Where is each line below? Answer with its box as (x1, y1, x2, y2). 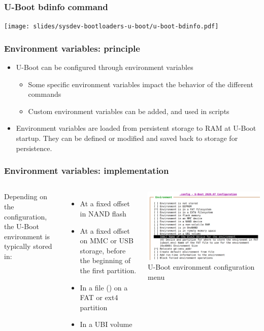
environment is (4, 231, 50, 241)
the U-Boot (4, 221, 40, 232)
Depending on (4, 191, 47, 202)
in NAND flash (80, 208, 126, 219)
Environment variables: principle (4, 42, 140, 54)
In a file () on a (80, 282, 128, 292)
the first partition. (80, 265, 137, 276)
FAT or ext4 (80, 292, 118, 303)
